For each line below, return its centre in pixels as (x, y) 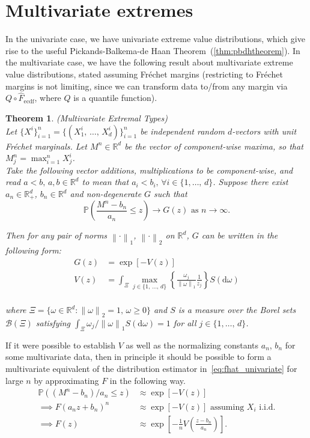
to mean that (105, 182)
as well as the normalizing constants (192, 345)
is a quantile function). (115, 98)
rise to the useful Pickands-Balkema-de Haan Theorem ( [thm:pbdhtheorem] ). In (153, 50)
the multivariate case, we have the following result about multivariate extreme (149, 62)
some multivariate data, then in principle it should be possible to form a (138, 357)
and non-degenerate (106, 194)
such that (171, 194)
